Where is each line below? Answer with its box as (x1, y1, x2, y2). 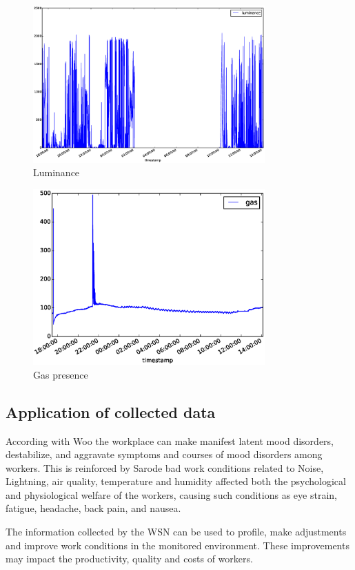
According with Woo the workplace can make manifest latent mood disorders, (6, 433, 334, 448)
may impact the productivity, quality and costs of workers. (6, 551, 253, 566)
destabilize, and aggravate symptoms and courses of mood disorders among (6, 447, 323, 462)
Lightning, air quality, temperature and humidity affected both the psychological (6, 474, 346, 488)
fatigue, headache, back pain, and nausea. (6, 501, 181, 515)
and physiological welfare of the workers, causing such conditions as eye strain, (6, 487, 337, 502)
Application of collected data (6, 401, 216, 422)
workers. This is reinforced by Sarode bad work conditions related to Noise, (6, 460, 324, 475)
